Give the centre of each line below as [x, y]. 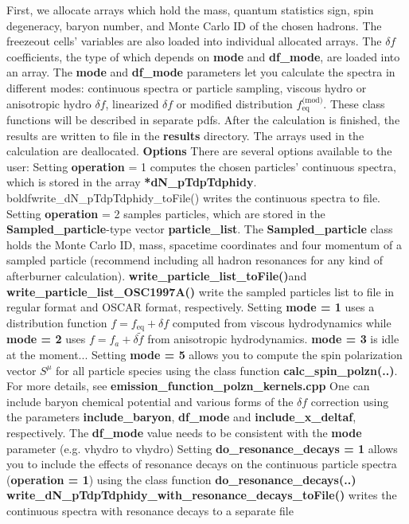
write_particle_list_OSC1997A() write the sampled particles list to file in [201, 291]
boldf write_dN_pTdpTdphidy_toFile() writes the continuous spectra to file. [194, 197]
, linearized [132, 103]
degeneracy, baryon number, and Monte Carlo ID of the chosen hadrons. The [194, 25]
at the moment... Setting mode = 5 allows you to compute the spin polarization [204, 354]
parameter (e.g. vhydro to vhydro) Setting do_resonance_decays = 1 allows [202, 448]
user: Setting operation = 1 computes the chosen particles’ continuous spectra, [201, 166]
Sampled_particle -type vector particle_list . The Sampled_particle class [200, 229]
